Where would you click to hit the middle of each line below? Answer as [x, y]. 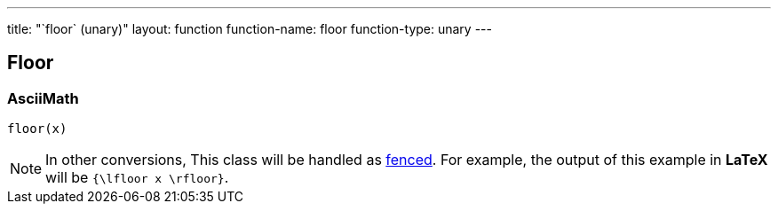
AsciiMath [43, 98]
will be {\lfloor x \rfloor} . [137, 178]
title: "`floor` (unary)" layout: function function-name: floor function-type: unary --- [250, 29]
